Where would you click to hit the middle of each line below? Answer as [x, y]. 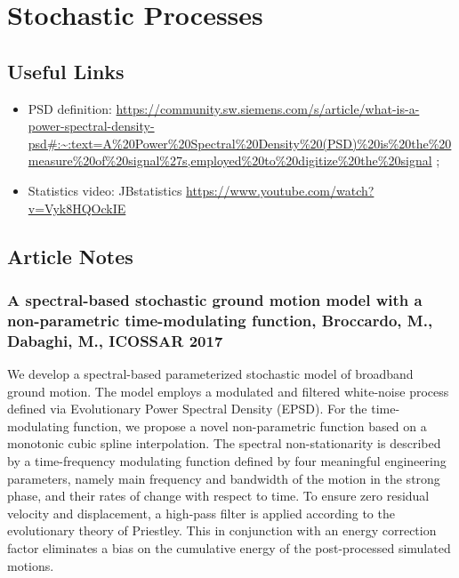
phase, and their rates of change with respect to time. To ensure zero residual [218, 496]
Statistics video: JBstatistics [105, 190]
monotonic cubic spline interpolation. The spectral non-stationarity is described [224, 443]
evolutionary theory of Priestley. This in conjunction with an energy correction [222, 530]
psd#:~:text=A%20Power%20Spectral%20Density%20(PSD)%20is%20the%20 [240, 143]
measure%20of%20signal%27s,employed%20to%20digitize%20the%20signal [230, 161]
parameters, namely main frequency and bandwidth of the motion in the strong [224, 478]
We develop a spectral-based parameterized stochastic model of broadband [210, 373]
